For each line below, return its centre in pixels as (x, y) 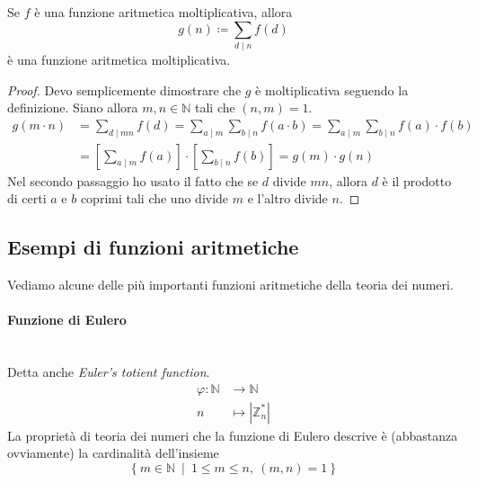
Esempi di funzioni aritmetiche (153, 247)
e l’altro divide (287, 198)
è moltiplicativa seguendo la (332, 89)
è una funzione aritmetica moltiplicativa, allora (163, 12)
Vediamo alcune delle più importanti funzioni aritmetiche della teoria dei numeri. (230, 284)
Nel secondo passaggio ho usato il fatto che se (133, 180)
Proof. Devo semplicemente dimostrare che (124, 89)
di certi (27, 198)
